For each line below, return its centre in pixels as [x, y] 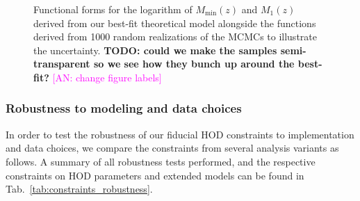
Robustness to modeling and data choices [124, 108]
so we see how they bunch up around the [194, 64]
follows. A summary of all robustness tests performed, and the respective [161, 161]
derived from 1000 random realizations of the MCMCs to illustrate [175, 37]
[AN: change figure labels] [107, 77]
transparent [62, 64]
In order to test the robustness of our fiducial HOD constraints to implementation [180, 134]
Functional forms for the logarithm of [113, 9]
